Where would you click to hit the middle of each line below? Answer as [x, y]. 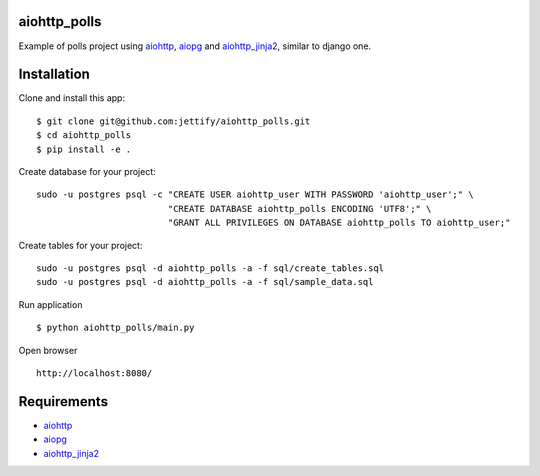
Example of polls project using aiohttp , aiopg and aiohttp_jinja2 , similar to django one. [195, 46]
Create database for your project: [87, 171]
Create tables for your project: [80, 245]
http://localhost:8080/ [94, 373]
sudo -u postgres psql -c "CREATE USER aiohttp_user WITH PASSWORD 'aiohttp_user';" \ [255, 194]
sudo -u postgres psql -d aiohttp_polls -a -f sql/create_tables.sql [210, 268]
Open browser [48, 350]
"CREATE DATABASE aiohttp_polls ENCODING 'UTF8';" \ [299, 208]
